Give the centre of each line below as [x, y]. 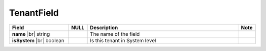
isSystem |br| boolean [38, 40]
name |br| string [31, 34]
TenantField [34, 13]
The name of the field [115, 34]
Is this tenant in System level [123, 40]
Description [104, 27]
